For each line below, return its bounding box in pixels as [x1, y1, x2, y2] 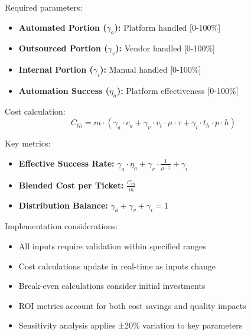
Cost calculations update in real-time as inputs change [18, 259, 216, 272]
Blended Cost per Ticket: [18, 178, 124, 191]
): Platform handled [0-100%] [114, 21, 221, 33]
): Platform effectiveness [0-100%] [116, 84, 239, 96]
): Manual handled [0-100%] [100, 63, 201, 76]
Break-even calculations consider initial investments [18, 279, 206, 292]
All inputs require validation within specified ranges [18, 240, 206, 252]
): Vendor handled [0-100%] [115, 42, 216, 54]
